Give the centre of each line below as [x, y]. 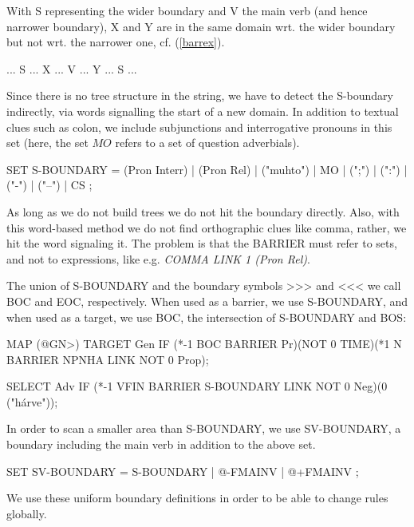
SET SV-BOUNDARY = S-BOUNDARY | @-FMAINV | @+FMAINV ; [183, 471]
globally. [27, 513]
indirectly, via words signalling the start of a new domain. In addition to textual [203, 111]
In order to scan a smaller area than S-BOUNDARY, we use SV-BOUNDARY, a [204, 428]
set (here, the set [47, 143]
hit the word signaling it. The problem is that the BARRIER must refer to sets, [202, 243]
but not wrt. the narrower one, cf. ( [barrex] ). [116, 42]
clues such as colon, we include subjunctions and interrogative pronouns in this [199, 127]
